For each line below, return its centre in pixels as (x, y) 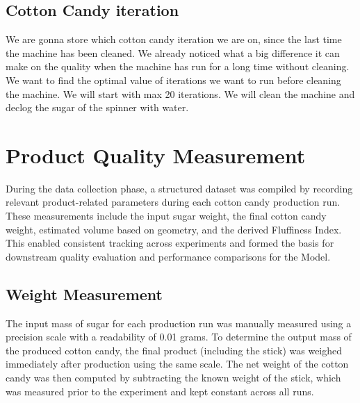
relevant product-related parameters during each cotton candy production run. (173, 202)
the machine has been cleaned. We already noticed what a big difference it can (173, 52)
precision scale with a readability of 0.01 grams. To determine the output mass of (179, 337)
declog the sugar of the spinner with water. (97, 107)
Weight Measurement (84, 294)
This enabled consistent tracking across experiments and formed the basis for (170, 243)
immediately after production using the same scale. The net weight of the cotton (177, 364)
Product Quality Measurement (156, 155)
